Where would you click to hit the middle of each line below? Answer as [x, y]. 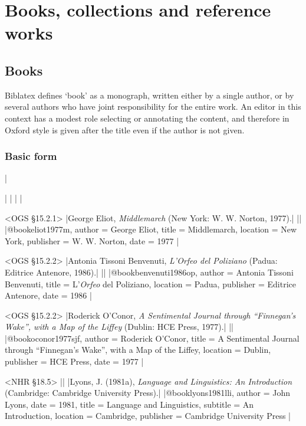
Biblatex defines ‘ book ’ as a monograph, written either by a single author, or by [149, 95]
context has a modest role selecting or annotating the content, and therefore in [147, 118]
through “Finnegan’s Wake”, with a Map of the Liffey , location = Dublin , [138, 350]
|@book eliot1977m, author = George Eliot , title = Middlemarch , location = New [151, 229]
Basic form [31, 156]
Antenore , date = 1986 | [48, 295]
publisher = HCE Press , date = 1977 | [74, 361]
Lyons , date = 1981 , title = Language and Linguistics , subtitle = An [129, 404]
